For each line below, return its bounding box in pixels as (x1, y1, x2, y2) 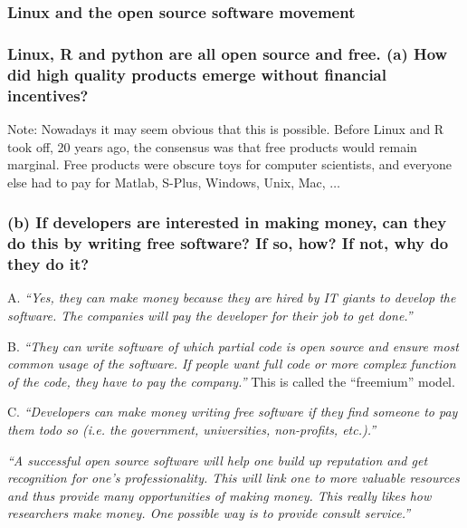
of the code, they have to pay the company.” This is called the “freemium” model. (7, 371, 455, 390)
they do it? (7, 253, 90, 275)
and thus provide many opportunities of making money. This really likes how (7, 485, 432, 504)
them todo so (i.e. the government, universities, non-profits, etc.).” (7, 419, 376, 438)
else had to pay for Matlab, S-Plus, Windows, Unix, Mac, (7, 172, 326, 191)
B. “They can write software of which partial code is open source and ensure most (7, 336, 459, 355)
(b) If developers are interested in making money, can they (7, 211, 447, 234)
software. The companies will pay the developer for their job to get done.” (7, 305, 413, 324)
